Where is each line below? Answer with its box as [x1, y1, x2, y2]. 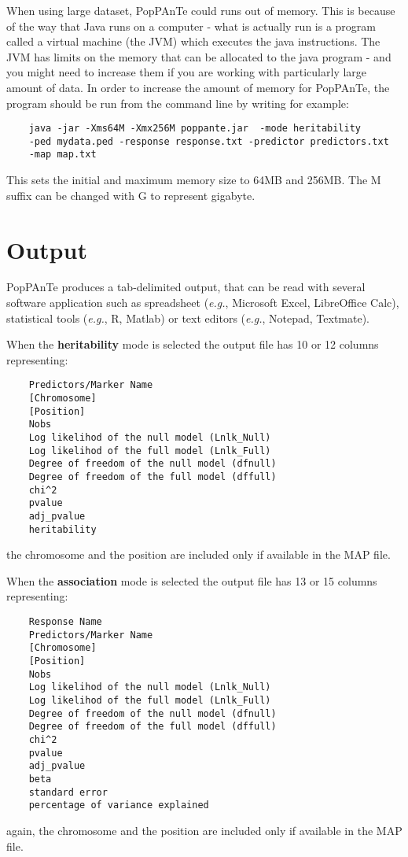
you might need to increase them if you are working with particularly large [6, 64, 367, 80]
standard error [28, 786, 108, 798]
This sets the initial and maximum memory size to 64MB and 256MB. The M [6, 172, 381, 188]
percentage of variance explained [28, 800, 209, 811]
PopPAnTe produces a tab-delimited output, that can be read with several [6, 279, 366, 295]
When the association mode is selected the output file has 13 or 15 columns [6, 572, 377, 589]
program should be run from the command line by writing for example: [6, 94, 349, 111]
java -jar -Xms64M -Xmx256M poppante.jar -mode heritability [28, 123, 362, 135]
